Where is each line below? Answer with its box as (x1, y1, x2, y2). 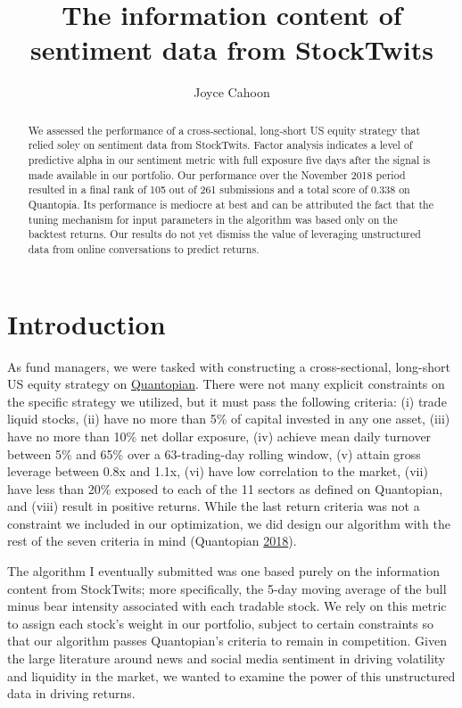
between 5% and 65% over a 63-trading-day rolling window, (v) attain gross (7, 444, 421, 463)
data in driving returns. (7, 684, 136, 703)
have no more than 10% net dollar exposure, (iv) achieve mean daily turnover (7, 426, 432, 445)
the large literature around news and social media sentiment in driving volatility (7, 649, 446, 668)
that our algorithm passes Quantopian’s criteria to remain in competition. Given (7, 631, 447, 650)
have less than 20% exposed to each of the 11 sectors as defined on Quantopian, (7, 479, 443, 498)
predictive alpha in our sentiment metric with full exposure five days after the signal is (28, 152, 431, 168)
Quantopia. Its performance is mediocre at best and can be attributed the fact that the (28, 196, 433, 211)
